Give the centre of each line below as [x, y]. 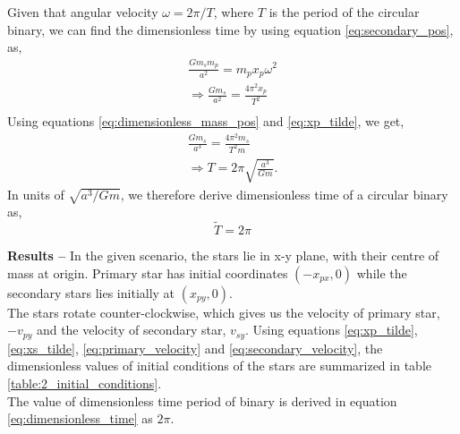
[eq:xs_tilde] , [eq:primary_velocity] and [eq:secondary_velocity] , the [195, 348]
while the [382, 272]
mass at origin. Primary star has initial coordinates [148, 272]
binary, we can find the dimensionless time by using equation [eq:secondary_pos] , [230, 29]
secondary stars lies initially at [91, 292]
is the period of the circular [344, 12]
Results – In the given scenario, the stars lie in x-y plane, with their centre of [223, 255]
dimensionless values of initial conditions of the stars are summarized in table [219, 366]
